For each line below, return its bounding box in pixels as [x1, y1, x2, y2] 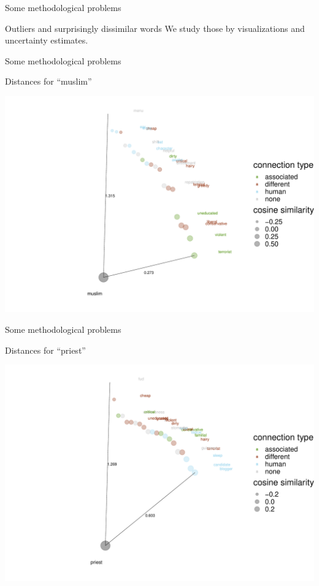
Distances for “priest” [5, 343, 86, 356]
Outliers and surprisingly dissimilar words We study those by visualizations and [5, 21, 305, 34]
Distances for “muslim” [5, 75, 92, 88]
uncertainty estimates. [5, 34, 88, 47]
